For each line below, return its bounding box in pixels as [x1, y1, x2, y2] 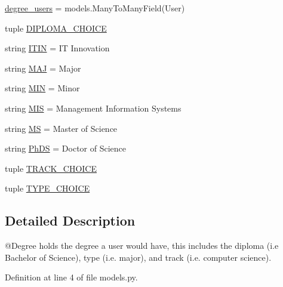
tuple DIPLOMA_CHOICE [5, 21, 107, 34]
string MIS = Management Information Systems [5, 101, 182, 114]
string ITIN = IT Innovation [5, 42, 110, 54]
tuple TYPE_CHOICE [5, 182, 90, 195]
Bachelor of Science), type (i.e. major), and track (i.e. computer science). [5, 251, 272, 263]
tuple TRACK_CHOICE [5, 162, 97, 174]
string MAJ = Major [5, 61, 81, 74]
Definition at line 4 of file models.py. [5, 271, 138, 283]
